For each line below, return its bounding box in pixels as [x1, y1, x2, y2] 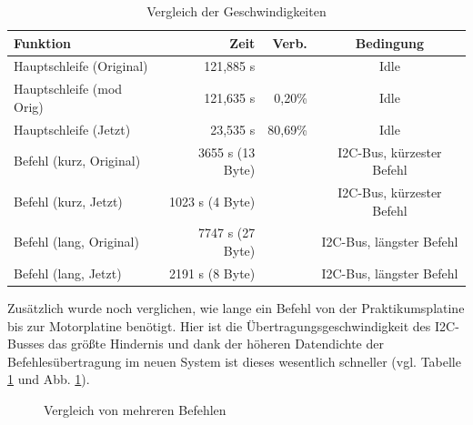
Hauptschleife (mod [14, 79, 123, 98]
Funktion [14, 33, 71, 52]
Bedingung [355, 33, 424, 52]
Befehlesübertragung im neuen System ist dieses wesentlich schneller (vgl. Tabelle [7, 351, 461, 370]
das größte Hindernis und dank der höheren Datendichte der [48, 334, 384, 353]
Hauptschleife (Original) [14, 56, 148, 76]
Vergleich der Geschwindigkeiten [146, 2, 327, 20]
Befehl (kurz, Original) [14, 151, 141, 170]
